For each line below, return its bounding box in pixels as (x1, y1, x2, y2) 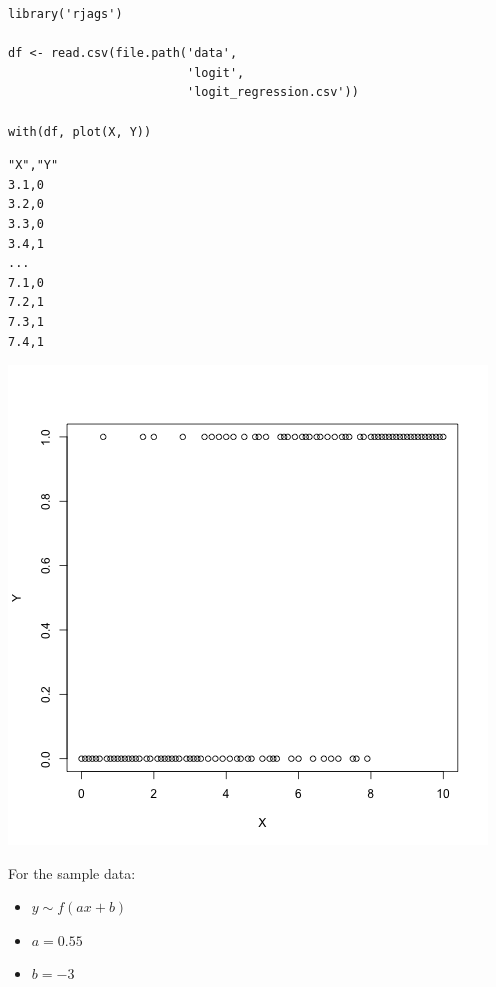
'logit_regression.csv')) (186, 85, 359, 100)
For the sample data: (8, 862, 136, 883)
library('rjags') (8, 7, 123, 21)
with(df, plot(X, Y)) (8, 124, 152, 139)
